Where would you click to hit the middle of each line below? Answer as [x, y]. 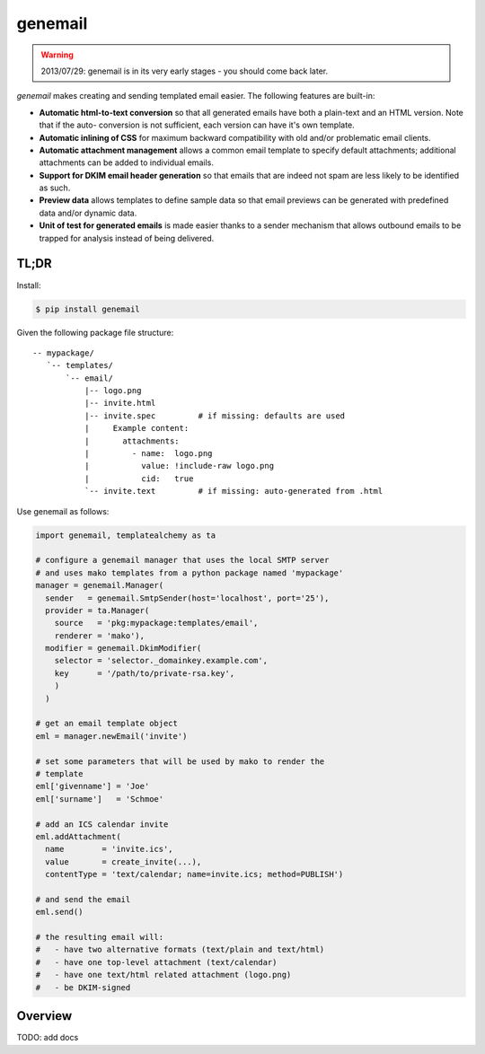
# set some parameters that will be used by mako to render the [180, 761]
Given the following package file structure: [95, 332]
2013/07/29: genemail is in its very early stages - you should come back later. [184, 71]
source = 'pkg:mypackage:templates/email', [156, 623]
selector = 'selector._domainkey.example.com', [161, 661]
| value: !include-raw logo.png [179, 466]
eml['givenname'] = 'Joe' [93, 786]
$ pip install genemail [88, 309]
